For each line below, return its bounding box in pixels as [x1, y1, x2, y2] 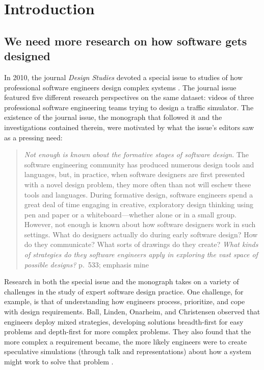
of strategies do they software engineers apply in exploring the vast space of [24, 249, 258, 260]
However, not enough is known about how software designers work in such [24, 219, 256, 230]
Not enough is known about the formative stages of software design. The [24, 149, 249, 160]
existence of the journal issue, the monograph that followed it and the [4, 112, 222, 122]
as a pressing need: [4, 132, 63, 142]
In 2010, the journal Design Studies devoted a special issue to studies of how [4, 71, 243, 82]
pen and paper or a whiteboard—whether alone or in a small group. [24, 209, 236, 219]
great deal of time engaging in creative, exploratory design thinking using [24, 199, 253, 210]
